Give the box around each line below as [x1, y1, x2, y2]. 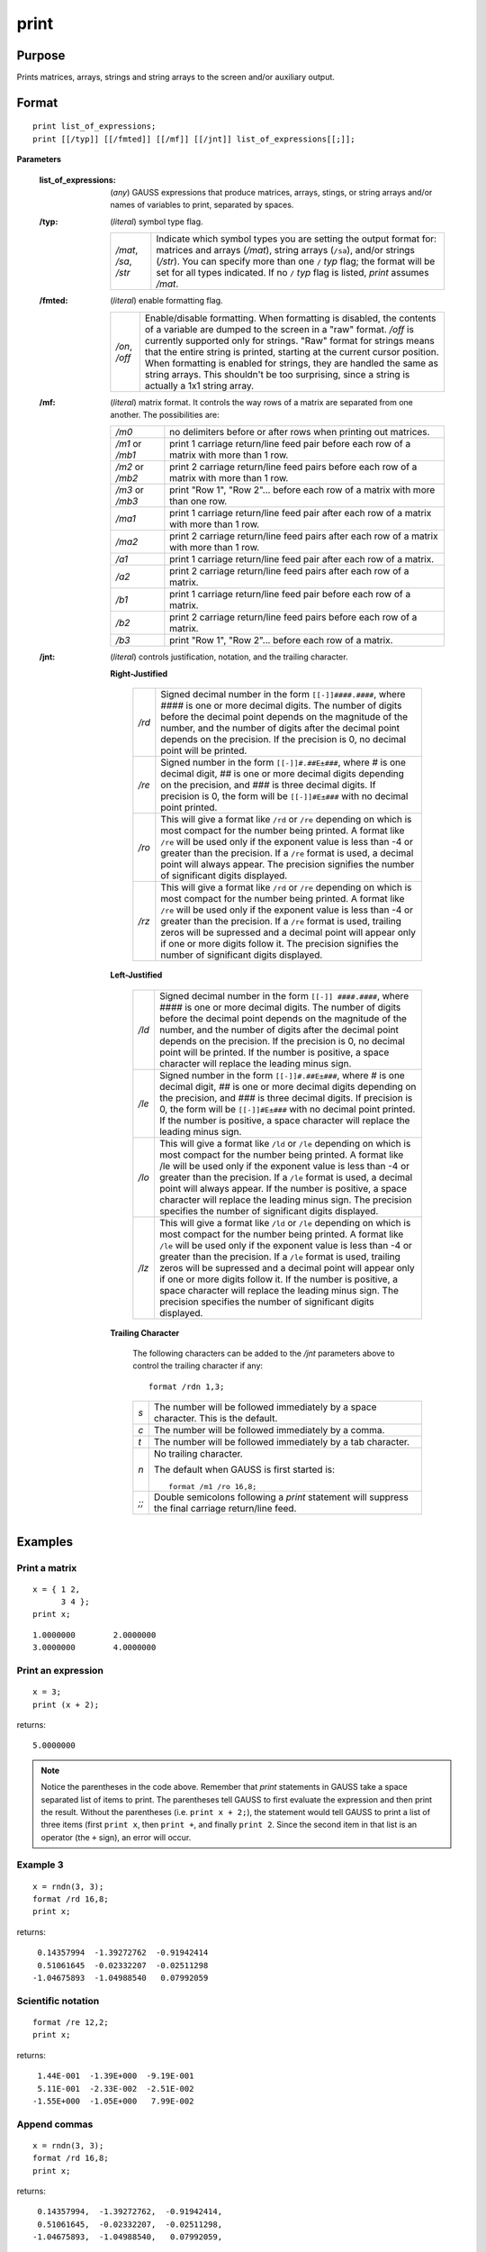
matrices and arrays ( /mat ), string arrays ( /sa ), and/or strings [156, 244, 416, 257]
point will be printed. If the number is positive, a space [158, 1046, 390, 1058]
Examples [16, 1534, 74, 1549]
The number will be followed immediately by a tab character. [153, 1436, 409, 1448]
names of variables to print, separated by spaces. [110, 199, 294, 211]
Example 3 [16, 1858, 64, 1871]
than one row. [169, 495, 228, 508]
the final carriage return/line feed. [153, 1503, 297, 1515]
